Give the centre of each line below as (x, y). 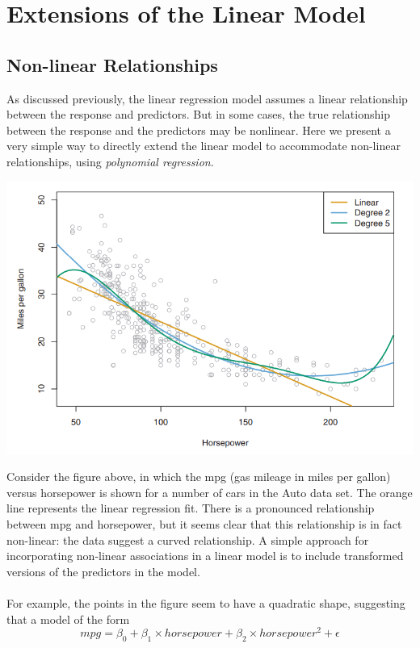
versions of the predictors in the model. (103, 571)
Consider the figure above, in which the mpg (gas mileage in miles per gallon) (199, 477)
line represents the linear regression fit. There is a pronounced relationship (191, 508)
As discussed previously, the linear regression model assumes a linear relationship (207, 98)
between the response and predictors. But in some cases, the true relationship (198, 114)
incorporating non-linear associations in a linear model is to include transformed (205, 556)
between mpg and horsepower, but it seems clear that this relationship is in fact (204, 524)
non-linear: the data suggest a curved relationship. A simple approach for (188, 539)
